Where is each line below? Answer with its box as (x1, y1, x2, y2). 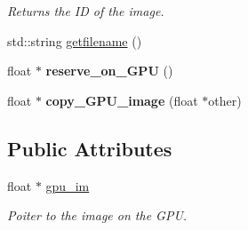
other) (208, 91, 242, 109)
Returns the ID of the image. (7, 2, 164, 20)
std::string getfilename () (7, 31, 142, 50)
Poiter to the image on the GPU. (7, 206, 188, 225)
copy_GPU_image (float (45, 91, 198, 109)
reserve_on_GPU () (45, 61, 173, 80)
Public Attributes (7, 134, 172, 162)
